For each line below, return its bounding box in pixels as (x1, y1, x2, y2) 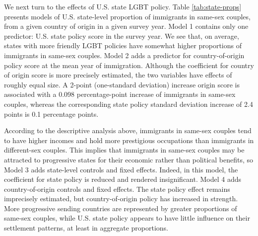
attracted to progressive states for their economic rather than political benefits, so (4, 154, 253, 164)
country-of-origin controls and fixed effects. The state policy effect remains (4, 183, 230, 194)
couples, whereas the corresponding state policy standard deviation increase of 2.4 (4, 98, 253, 109)
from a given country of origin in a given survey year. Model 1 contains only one (4, 21, 249, 31)
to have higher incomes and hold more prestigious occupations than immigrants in (4, 135, 254, 145)
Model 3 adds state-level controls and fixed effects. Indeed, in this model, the (4, 164, 238, 174)
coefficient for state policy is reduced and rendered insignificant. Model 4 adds (4, 174, 242, 184)
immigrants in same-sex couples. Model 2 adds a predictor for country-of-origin (4, 50, 245, 60)
